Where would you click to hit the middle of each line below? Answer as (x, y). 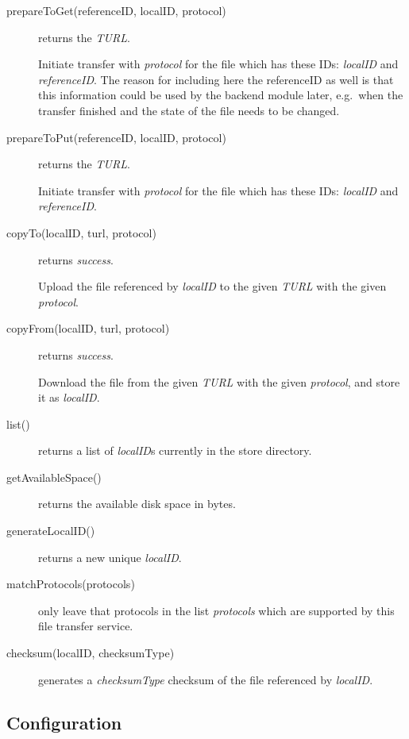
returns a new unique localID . (110, 557)
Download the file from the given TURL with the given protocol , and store (219, 381)
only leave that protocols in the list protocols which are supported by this (216, 610)
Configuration (64, 722)
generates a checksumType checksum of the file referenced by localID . (206, 679)
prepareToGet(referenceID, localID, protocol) (116, 10)
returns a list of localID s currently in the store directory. (175, 450)
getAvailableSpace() (54, 477)
